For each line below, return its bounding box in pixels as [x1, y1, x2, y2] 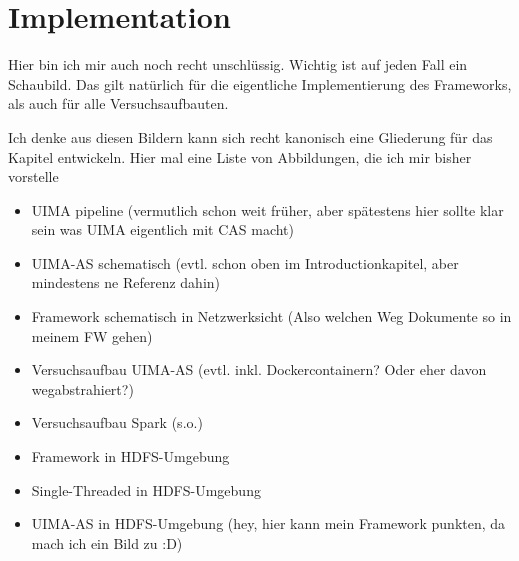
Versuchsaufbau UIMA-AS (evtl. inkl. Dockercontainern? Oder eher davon [31, 359, 487, 380]
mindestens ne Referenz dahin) [31, 272, 221, 293]
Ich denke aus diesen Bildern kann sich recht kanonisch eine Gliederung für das [8, 126, 493, 147]
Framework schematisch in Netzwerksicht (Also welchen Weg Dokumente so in [31, 306, 512, 327]
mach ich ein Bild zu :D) [31, 532, 183, 553]
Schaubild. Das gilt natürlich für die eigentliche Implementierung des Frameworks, [8, 73, 512, 94]
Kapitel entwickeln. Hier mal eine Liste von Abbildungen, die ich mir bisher [8, 146, 472, 167]
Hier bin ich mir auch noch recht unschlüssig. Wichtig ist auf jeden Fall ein [8, 54, 468, 75]
